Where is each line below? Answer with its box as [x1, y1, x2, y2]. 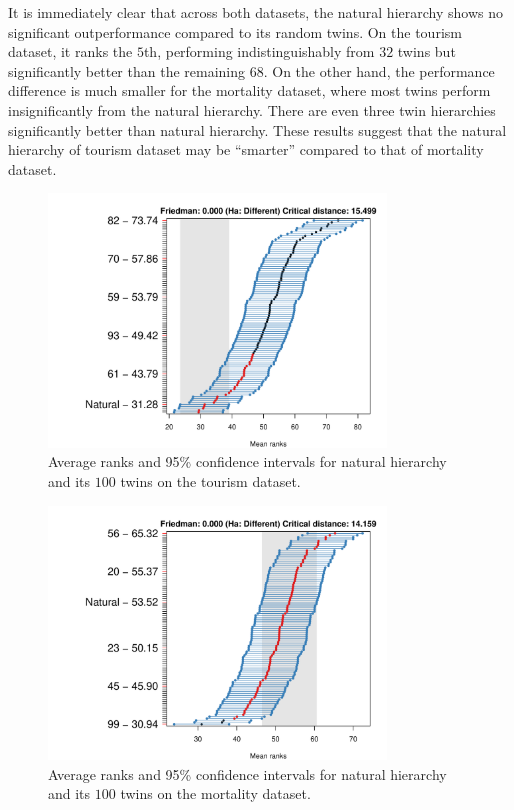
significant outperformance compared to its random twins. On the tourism [8, 21, 462, 42]
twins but [397, 41, 456, 62]
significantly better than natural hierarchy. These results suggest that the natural [8, 119, 507, 140]
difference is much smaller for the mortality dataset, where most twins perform [8, 80, 491, 101]
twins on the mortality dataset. [120, 783, 311, 804]
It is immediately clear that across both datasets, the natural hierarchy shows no [8, 2, 503, 22]
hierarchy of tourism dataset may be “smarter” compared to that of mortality [8, 139, 484, 160]
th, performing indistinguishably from [143, 41, 375, 62]
